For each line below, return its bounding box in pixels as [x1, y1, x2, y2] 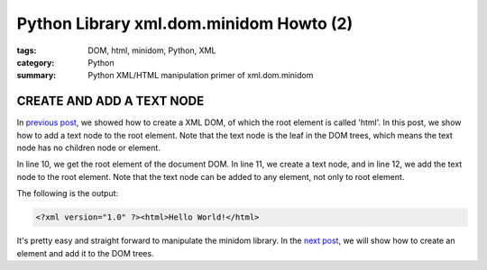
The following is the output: [16, 188, 119, 199]
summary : [16, 70, 57, 81]
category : [16, 57, 55, 67]
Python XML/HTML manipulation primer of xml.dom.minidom [87, 70, 314, 81]
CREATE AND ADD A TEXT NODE [16, 94, 205, 109]
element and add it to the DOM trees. [16, 247, 154, 258]
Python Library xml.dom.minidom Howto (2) [16, 13, 354, 33]
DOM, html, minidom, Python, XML [87, 45, 216, 56]
